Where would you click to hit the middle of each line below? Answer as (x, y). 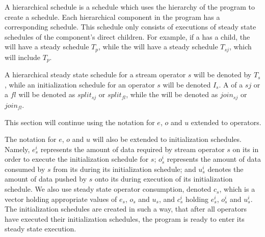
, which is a (237, 189)
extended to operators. (226, 122)
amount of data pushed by (46, 179)
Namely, (17, 149)
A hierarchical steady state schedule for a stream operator (95, 75)
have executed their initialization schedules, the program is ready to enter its (125, 218)
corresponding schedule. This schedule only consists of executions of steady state (130, 27)
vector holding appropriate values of (61, 199)
